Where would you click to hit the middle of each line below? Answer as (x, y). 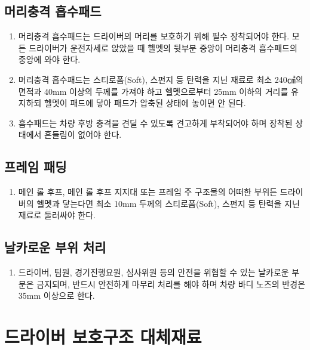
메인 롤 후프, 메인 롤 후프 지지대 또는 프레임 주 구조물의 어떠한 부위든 (148, 192)
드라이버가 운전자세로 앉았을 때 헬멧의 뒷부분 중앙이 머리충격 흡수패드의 (163, 47)
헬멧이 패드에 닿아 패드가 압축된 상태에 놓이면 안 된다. (145, 103)
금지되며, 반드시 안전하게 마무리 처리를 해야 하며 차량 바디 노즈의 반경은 (171, 284)
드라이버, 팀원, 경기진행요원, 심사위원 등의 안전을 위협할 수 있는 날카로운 (154, 272)
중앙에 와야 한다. (49, 59)
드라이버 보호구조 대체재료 (103, 337)
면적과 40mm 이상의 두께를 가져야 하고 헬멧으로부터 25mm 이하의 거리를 (153, 91)
